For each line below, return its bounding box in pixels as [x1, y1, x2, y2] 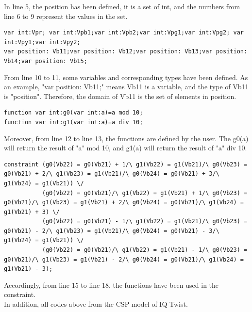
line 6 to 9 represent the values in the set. [4, 11, 128, 21]
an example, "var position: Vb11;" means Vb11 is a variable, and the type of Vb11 [4, 82, 249, 92]
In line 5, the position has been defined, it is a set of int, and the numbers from [4, 1, 240, 11]
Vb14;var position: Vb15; [4, 57, 87, 65]
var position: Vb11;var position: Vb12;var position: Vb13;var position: [4, 48, 248, 55]
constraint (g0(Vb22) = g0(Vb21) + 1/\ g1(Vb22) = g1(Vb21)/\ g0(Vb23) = [4, 161, 248, 168]
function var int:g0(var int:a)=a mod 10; [4, 109, 143, 116]
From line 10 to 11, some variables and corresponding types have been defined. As [4, 72, 248, 82]
